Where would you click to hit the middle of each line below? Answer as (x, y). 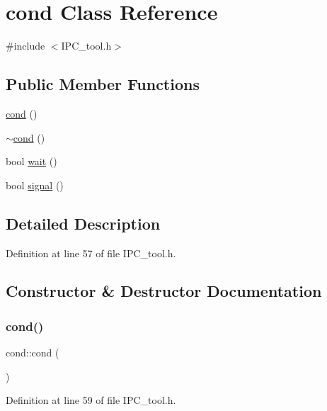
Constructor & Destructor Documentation (164, 291)
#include (25, 46)
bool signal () (35, 185)
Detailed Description (83, 223)
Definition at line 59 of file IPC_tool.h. (91, 400)
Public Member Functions (103, 84)
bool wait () (31, 161)
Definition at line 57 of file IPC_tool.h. (91, 253)
